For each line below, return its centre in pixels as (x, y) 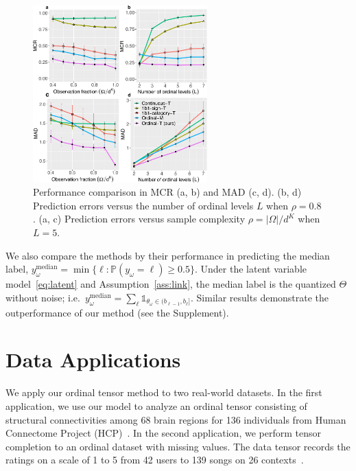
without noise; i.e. (43, 297)
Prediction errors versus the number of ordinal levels (143, 205)
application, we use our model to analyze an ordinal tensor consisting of (156, 405)
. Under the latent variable (251, 269)
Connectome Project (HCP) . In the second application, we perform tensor (163, 433)
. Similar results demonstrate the (260, 297)
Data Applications (93, 359)
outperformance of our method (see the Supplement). (117, 312)
